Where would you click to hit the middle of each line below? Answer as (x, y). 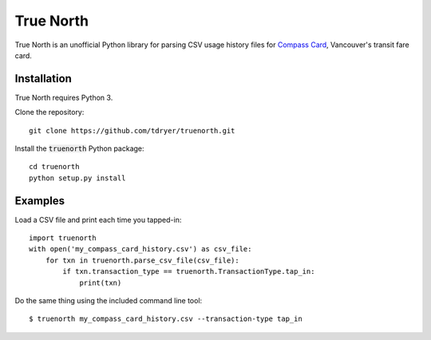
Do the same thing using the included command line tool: (109, 301)
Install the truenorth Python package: (79, 148)
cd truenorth (54, 167)
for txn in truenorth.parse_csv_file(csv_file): (142, 260)
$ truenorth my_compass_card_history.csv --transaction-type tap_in (166, 319)
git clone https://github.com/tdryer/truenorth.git (132, 130)
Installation (43, 79)
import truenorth (63, 238)
